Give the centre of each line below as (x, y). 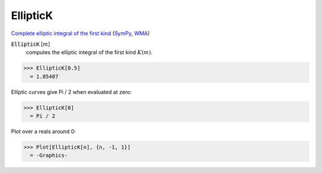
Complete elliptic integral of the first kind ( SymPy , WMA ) (80, 33)
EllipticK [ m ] (31, 44)
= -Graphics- (49, 155)
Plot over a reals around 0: (44, 131)
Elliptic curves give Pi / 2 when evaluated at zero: (72, 92)
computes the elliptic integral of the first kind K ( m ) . (89, 52)
